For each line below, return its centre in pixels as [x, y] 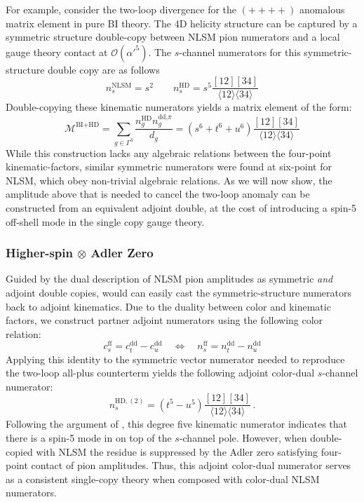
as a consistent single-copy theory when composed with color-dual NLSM [163, 479]
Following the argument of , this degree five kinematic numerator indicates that [177, 424]
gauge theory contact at [57, 52]
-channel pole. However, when [243, 438]
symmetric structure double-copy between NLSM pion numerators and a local [173, 37]
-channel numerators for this [240, 52]
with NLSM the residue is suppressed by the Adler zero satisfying [177, 451]
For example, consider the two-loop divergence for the [121, 9]
